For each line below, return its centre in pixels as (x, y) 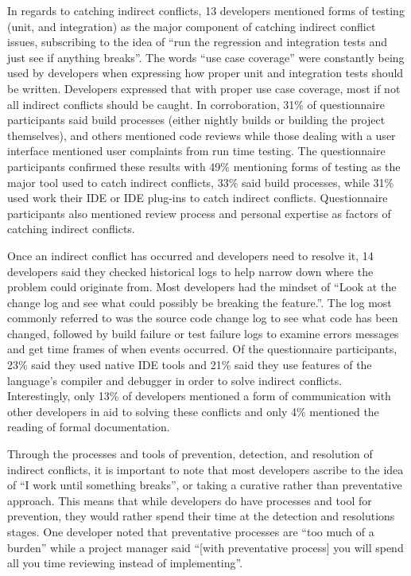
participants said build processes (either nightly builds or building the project (196, 120)
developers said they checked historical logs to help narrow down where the (190, 271)
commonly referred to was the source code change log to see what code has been (203, 318)
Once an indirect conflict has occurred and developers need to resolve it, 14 (190, 255)
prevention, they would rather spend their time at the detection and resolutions (201, 516)
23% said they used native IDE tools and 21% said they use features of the (190, 365)
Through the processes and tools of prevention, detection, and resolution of (190, 454)
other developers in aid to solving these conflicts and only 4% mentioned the (193, 411)
